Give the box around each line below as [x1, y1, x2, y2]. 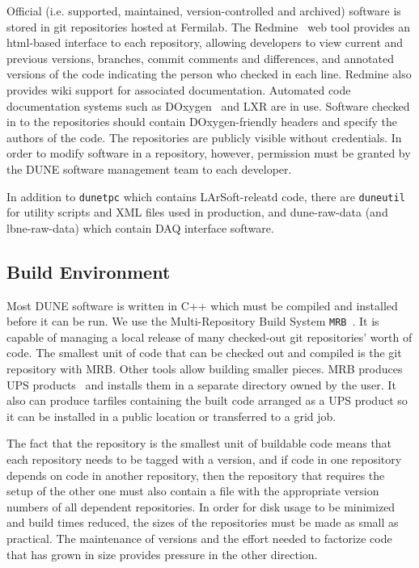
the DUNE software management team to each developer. [6, 160, 292, 177]
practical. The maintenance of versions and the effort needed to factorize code [6, 529, 392, 546]
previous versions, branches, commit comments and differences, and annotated [6, 49, 394, 66]
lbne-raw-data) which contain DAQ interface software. [6, 219, 274, 236]
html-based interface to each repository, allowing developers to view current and [6, 34, 404, 51]
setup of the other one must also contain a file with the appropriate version [6, 482, 379, 499]
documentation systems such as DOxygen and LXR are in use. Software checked [6, 97, 410, 114]
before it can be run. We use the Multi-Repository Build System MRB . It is [6, 313, 379, 330]
